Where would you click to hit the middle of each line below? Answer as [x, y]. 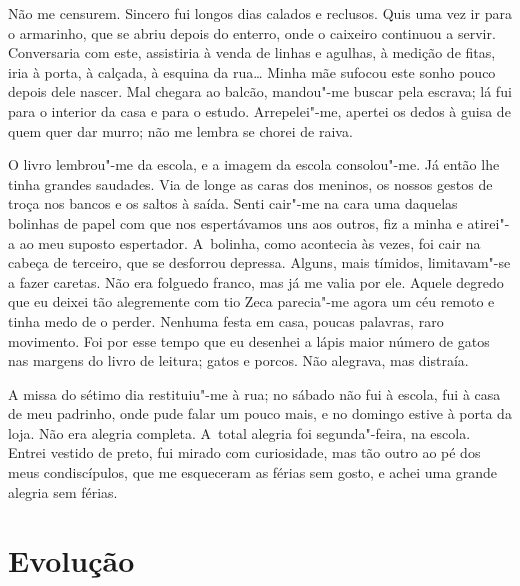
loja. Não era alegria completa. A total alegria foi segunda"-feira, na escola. [239, 432]
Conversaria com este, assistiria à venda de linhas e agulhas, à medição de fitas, [252, 52]
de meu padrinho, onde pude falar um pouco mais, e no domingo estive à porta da [260, 413]
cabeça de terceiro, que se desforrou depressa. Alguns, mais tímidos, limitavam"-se [259, 262]
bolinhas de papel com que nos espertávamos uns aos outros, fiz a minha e [235, 222]
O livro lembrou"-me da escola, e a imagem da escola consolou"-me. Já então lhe [254, 164]
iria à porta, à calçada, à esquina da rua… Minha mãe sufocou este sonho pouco [252, 71]
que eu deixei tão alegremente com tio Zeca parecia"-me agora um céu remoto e [251, 301]
